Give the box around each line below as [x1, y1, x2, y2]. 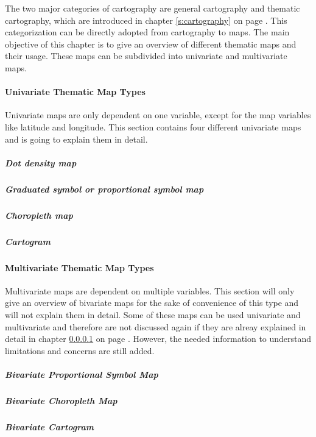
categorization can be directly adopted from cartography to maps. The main [5, 26, 290, 38]
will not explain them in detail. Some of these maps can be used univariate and [5, 308, 301, 321]
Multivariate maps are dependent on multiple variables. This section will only [5, 284, 295, 297]
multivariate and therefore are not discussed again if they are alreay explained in [5, 320, 306, 333]
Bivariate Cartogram [5, 420, 94, 433]
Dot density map [5, 156, 77, 169]
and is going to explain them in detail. [5, 132, 148, 145]
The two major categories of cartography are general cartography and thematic [5, 2, 300, 14]
